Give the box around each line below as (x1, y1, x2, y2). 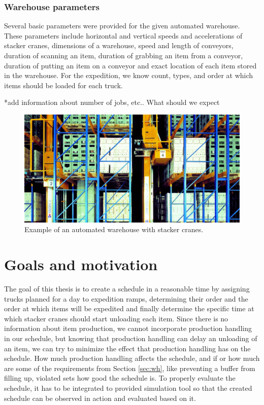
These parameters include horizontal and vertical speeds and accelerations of (4, 30, 243, 41)
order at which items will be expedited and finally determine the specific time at (4, 303, 254, 314)
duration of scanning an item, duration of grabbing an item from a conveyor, (4, 50, 243, 60)
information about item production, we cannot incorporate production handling (4, 323, 252, 334)
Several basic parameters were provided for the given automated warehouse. (4, 20, 240, 31)
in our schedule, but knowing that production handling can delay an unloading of (4, 333, 257, 344)
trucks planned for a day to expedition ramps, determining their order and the (4, 293, 248, 304)
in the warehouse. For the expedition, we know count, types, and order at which (4, 70, 253, 81)
